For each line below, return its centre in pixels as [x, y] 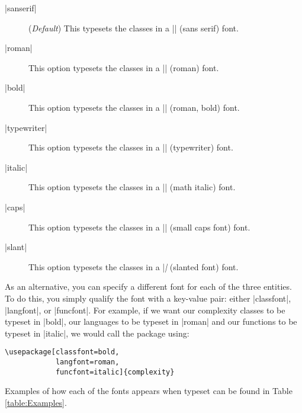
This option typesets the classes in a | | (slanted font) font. [134, 266]
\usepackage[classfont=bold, [62, 352]
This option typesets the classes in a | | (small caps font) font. [139, 227]
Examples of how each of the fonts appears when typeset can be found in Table [149, 391]
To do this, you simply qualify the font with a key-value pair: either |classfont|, [148, 298]
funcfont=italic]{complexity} [115, 372]
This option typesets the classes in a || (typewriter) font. [131, 147]
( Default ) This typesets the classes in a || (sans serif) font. [134, 28]
